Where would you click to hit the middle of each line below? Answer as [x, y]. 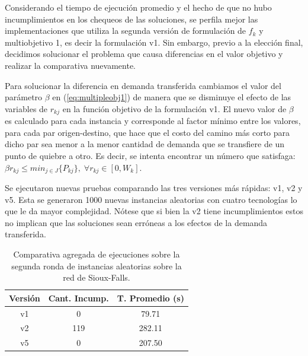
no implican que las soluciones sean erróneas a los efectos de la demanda [136, 222]
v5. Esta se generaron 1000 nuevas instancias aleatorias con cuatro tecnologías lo [151, 199]
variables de [26, 108]
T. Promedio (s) [150, 298]
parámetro [24, 97]
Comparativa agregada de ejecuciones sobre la [97, 254]
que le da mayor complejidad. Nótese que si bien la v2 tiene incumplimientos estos [154, 211]
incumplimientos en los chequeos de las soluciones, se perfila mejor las [131, 19]
